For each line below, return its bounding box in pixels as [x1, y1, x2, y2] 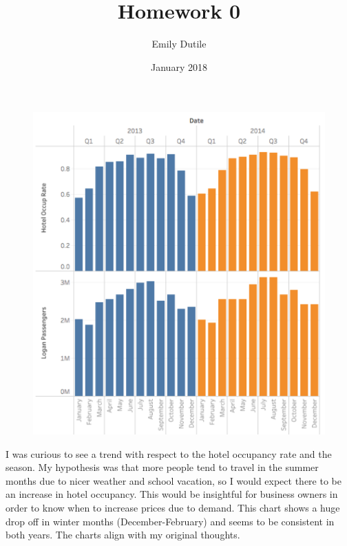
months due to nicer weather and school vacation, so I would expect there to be [6, 473, 341, 487]
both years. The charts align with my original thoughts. [6, 527, 240, 542]
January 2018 [151, 59, 207, 74]
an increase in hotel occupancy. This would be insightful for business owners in [6, 487, 338, 501]
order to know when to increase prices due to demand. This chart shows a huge [6, 501, 340, 515]
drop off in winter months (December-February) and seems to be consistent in [6, 514, 335, 528]
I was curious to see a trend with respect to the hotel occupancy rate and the [6, 446, 332, 461]
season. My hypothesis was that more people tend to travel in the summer [6, 460, 319, 474]
